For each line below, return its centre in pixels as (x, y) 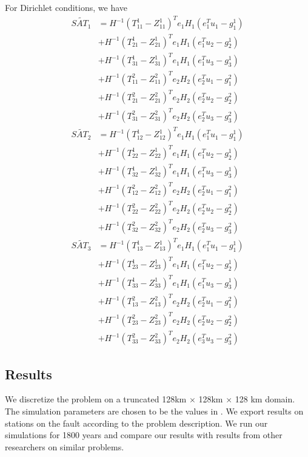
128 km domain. (265, 399)
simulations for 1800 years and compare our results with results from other (144, 435)
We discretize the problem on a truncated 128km (96, 399)
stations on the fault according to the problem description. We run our (136, 423)
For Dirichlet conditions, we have (66, 7)
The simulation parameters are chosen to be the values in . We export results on (154, 411)
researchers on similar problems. (65, 446)
